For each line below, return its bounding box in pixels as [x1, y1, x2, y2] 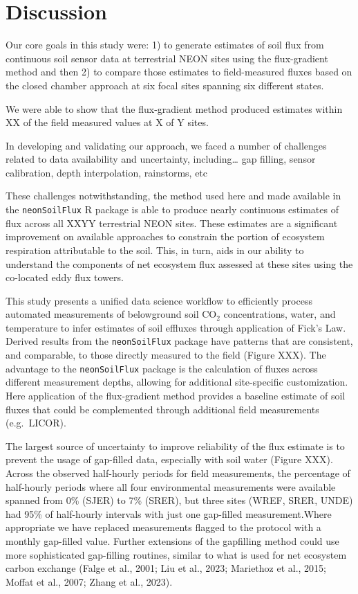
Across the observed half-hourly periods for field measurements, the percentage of [6, 465, 350, 480]
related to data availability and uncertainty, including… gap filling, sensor [6, 152, 316, 166]
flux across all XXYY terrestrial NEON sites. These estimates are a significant [6, 215, 338, 230]
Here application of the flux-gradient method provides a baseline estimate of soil [6, 388, 346, 402]
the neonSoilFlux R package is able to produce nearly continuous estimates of [6, 202, 339, 217]
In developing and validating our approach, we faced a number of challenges [6, 138, 327, 152]
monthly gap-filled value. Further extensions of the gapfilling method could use [6, 533, 339, 548]
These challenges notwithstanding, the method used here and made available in [6, 188, 341, 203]
